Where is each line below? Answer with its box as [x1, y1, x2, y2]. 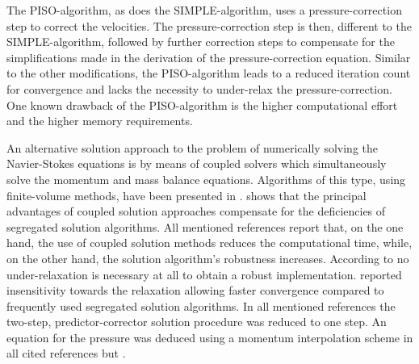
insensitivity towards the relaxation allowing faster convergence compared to [6, 282, 384, 299]
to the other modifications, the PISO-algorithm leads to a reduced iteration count [6, 65, 411, 82]
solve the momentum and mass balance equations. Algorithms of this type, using [6, 170, 406, 187]
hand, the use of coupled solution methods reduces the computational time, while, [6, 234, 413, 251]
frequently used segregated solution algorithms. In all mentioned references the [6, 297, 396, 314]
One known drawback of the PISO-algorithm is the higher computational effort [6, 96, 398, 113]
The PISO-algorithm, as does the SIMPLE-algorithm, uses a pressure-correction [6, 2, 402, 18]
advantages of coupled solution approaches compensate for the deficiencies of [6, 203, 386, 220]
